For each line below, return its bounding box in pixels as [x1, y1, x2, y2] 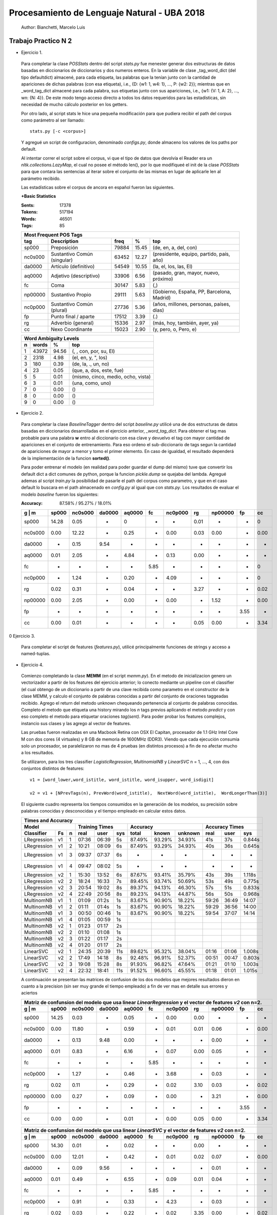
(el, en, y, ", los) [72, 354, 108, 361]
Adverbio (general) [50, 320, 94, 327]
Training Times [78, 823, 114, 830]
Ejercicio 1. [21, 50, 43, 55]
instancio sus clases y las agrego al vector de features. [21, 720, 131, 726]
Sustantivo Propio [50, 292, 92, 298]
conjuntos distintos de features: [21, 765, 84, 771]
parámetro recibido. [21, 175, 61, 181]
